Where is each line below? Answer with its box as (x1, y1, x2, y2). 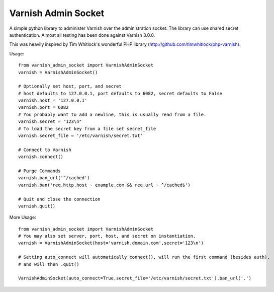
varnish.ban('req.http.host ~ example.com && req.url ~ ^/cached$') (18, 182, 191, 188)
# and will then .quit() (18, 261, 79, 267)
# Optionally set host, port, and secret (18, 84, 122, 89)
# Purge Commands (18, 168, 61, 174)
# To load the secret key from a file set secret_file (18, 126, 156, 131)
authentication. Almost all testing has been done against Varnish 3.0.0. (9, 32, 155, 38)
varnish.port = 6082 (18, 105, 69, 110)
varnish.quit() (18, 203, 56, 209)
